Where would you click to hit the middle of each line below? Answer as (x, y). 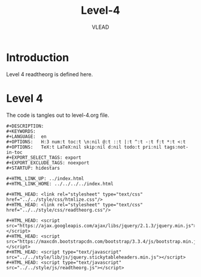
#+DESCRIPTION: (25, 126)
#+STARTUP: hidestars (33, 168)
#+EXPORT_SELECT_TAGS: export (44, 157)
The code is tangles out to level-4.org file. (58, 115)
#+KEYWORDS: (21, 131)
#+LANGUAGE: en (26, 136)
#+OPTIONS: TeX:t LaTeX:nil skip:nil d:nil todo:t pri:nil (84, 147)
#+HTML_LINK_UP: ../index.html (45, 178)
